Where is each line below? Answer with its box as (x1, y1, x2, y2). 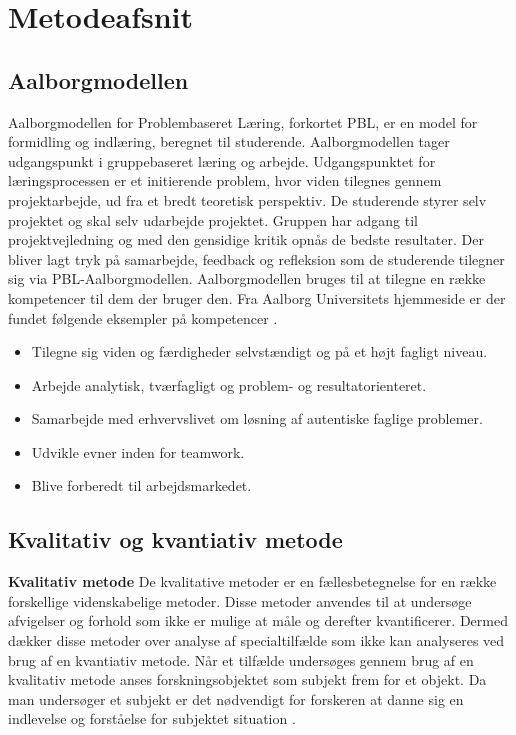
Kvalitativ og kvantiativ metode (8, 524, 343, 555)
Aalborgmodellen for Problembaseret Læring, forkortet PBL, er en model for (8, 111, 478, 132)
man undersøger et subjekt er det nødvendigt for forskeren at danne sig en (8, 688, 464, 709)
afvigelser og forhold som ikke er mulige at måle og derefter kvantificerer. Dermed (8, 610, 508, 631)
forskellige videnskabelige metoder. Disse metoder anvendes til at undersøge (8, 590, 472, 611)
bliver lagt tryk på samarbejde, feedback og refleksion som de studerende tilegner (8, 248, 505, 269)
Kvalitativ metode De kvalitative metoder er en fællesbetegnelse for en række (8, 571, 497, 592)
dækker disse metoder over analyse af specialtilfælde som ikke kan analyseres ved (8, 630, 505, 651)
